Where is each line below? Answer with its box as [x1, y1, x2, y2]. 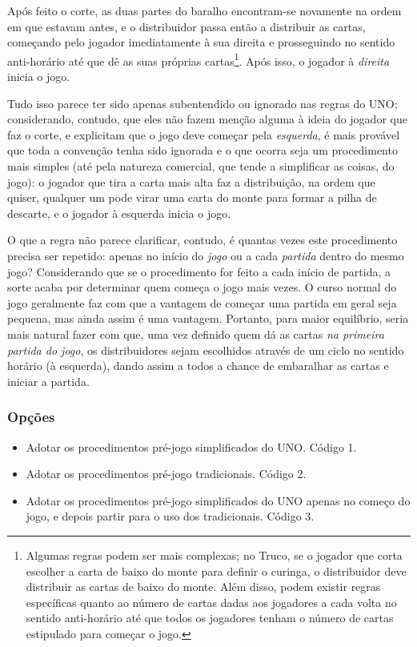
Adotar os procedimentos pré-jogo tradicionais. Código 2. [26, 465, 307, 482]
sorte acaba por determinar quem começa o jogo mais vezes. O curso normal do [7, 279, 397, 295]
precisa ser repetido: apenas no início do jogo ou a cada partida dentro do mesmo [7, 247, 404, 263]
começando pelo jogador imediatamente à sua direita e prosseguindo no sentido [7, 34, 395, 50]
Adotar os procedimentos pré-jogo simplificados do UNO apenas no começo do [26, 492, 411, 508]
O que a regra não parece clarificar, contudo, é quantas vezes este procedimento [7, 231, 398, 248]
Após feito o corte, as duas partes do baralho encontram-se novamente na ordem [7, 2, 402, 18]
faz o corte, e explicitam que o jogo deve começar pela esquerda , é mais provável [7, 126, 400, 143]
